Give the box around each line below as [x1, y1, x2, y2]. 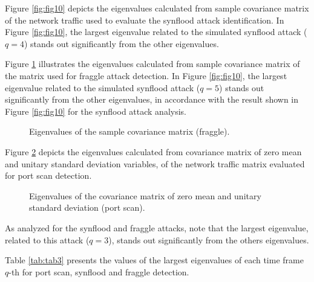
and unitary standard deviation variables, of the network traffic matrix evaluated [5, 157, 305, 170]
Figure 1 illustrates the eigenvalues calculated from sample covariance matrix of [5, 57, 300, 70]
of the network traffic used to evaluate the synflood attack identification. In [5, 13, 284, 26]
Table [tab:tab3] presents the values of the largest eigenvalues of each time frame [5, 254, 304, 266]
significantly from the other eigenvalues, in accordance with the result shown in [5, 93, 299, 106]
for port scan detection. [5, 169, 92, 182]
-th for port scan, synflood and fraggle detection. [8, 265, 189, 278]
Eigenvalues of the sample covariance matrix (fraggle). [29, 125, 230, 138]
